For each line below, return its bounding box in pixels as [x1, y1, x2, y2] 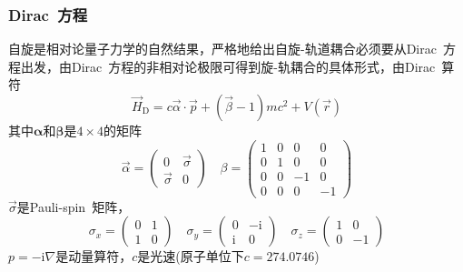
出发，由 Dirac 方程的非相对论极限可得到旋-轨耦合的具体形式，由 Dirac [20, 56, 436, 76]
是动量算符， [55, 247, 133, 266]
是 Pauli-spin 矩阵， [16, 196, 131, 216]
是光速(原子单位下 [137, 247, 244, 266]
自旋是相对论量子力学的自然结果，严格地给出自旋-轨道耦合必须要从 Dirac [8, 39, 437, 58]
